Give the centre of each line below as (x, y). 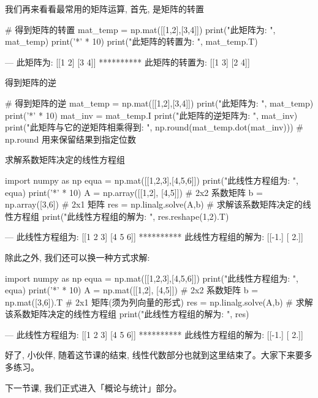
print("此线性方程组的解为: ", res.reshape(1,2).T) (135, 216)
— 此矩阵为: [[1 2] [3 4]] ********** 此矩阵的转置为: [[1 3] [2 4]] (127, 62)
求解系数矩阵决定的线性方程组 (65, 160)
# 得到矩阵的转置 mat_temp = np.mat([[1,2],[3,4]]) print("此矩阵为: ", (140, 29)
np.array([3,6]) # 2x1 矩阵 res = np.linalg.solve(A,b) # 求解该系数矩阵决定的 (154, 204)
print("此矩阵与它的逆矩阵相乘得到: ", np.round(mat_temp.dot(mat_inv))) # (154, 127)
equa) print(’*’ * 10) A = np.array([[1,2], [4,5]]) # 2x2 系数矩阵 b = (134, 192)
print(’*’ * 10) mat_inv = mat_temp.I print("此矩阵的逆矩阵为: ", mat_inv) (151, 115)
